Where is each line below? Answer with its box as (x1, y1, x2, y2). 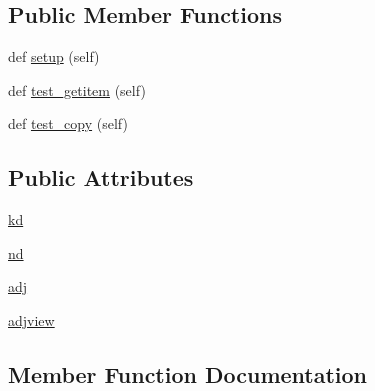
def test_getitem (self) (8, 79, 146, 100)
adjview (8, 309, 55, 330)
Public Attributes (8, 162, 194, 193)
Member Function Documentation (8, 358, 368, 389)
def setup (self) (8, 46, 100, 67)
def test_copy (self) (8, 113, 128, 134)
